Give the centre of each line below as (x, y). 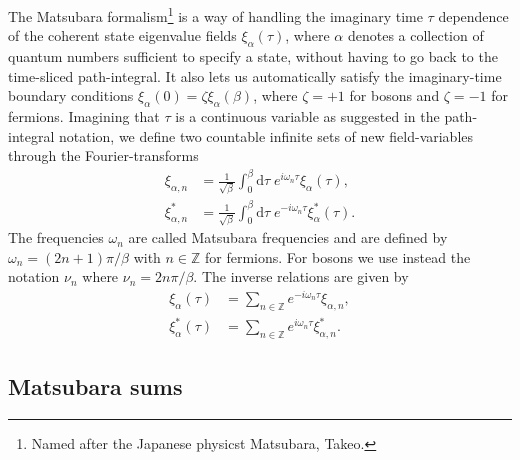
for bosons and (394, 95)
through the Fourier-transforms (103, 155)
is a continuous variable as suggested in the (307, 116)
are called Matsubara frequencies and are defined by (288, 237)
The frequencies (56, 237)
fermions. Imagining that (84, 116)
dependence (473, 15)
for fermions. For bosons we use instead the (338, 256)
